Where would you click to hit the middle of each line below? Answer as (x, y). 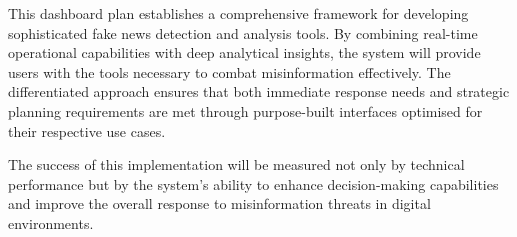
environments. (51, 222)
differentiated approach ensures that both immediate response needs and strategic (259, 91)
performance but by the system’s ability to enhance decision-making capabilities (253, 183)
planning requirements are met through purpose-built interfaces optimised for (245, 110)
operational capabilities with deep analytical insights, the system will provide (244, 52)
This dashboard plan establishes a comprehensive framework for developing (238, 13)
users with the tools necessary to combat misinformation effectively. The (229, 71)
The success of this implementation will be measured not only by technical (236, 164)
